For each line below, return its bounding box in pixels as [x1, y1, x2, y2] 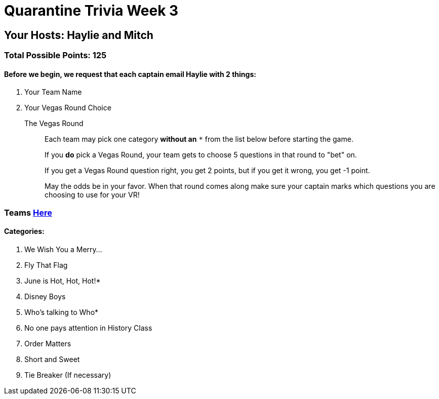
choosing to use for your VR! [45, 190, 140, 200]
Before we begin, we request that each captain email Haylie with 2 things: [4, 69, 256, 78]
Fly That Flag [24, 260, 68, 269]
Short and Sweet [24, 354, 80, 364]
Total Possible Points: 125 [4, 50, 107, 61]
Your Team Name [24, 88, 82, 97]
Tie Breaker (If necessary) [24, 370, 111, 379]
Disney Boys [24, 292, 66, 301]
